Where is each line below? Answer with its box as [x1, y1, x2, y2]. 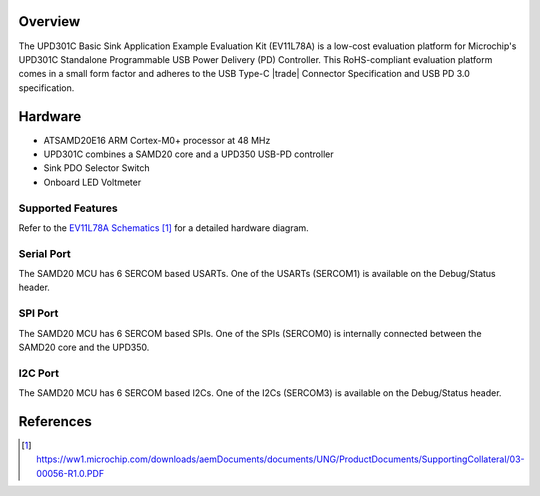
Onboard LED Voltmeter [43, 176, 142, 188]
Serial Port [18, 246, 71, 260]
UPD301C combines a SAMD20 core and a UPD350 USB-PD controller [43, 148, 334, 160]
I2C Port [18, 366, 60, 380]
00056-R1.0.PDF [36, 467, 105, 479]
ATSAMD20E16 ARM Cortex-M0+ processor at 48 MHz [43, 134, 271, 146]
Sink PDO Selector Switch [43, 162, 150, 174]
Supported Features [18, 201, 119, 215]
